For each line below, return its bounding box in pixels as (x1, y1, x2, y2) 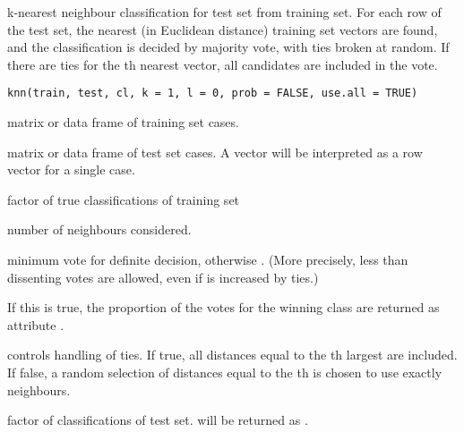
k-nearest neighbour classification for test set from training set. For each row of (7, 3, 442, 21)
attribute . (7, 315, 64, 334)
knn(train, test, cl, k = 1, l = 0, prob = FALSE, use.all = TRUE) (7, 87, 418, 100)
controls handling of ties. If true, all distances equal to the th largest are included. (7, 345, 458, 364)
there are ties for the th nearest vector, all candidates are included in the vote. (7, 55, 438, 73)
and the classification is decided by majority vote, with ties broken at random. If (7, 38, 450, 56)
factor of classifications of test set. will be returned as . (7, 411, 308, 429)
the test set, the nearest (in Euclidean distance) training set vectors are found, (7, 20, 438, 38)
